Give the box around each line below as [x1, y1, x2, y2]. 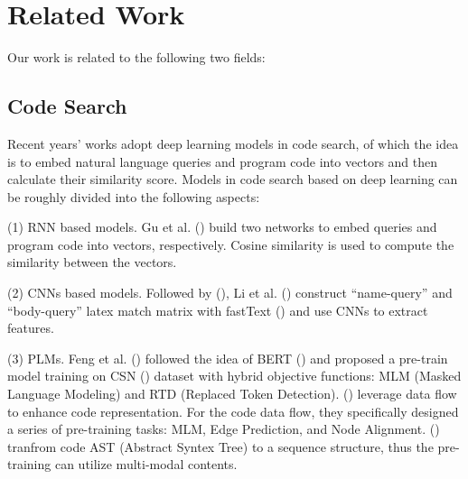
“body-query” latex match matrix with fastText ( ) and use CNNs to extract [7, 300, 428, 319]
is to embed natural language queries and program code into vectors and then [7, 152, 438, 170]
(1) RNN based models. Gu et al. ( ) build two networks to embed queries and [7, 217, 437, 236]
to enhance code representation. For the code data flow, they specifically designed [7, 401, 459, 420]
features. [7, 318, 54, 337]
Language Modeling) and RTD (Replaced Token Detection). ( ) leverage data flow [7, 384, 457, 403]
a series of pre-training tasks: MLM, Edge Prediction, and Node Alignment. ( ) [7, 419, 440, 438]
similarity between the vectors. [7, 253, 177, 272]
